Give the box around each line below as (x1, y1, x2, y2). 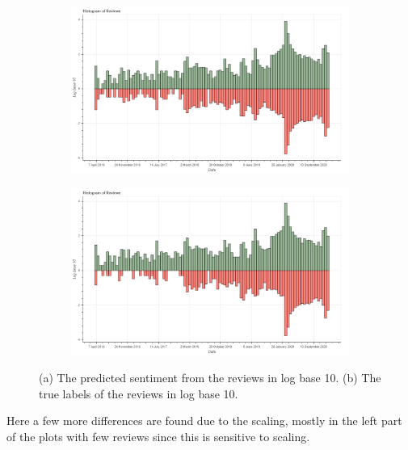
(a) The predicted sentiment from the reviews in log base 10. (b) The (39, 368, 381, 385)
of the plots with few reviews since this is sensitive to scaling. (6, 427, 310, 444)
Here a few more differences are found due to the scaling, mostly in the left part (6, 412, 402, 429)
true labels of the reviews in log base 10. (39, 385, 238, 402)
